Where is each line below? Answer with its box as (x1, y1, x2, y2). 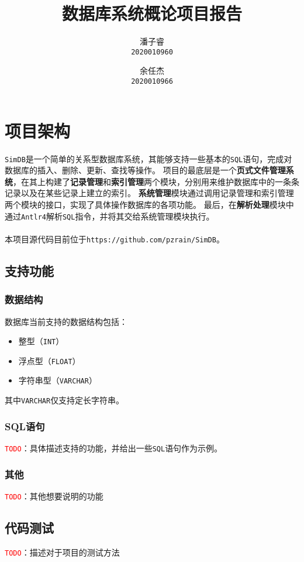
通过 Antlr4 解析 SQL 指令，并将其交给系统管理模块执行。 (5, 210, 215, 222)
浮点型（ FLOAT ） (18, 354, 81, 366)
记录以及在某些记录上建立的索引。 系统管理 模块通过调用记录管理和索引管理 (5, 187, 294, 199)
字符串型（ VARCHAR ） (18, 374, 97, 386)
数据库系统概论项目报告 (61, 1, 242, 25)
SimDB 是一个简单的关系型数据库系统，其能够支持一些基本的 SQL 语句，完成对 (5, 152, 292, 165)
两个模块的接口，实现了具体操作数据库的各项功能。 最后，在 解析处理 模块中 (5, 198, 294, 210)
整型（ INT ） (18, 335, 64, 347)
